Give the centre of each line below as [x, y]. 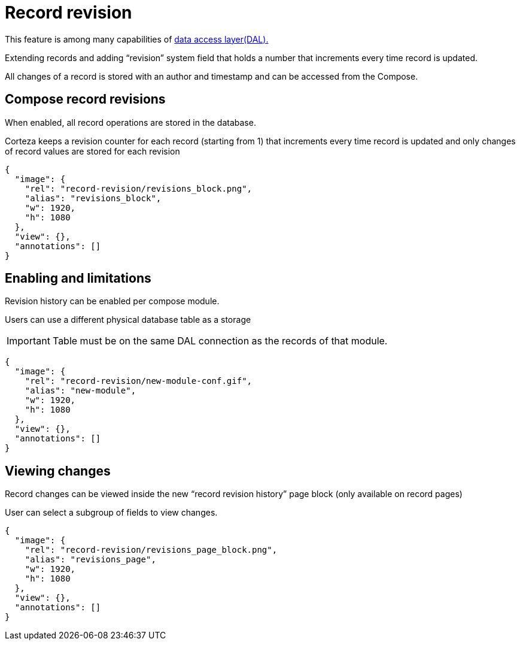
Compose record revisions [85, 99]
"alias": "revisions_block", [93, 198]
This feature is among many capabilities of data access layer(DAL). [137, 39]
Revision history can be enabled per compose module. [112, 301]
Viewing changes [58, 471]
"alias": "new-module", [80, 391]
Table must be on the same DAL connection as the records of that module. [220, 341]
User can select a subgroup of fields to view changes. [111, 513]
